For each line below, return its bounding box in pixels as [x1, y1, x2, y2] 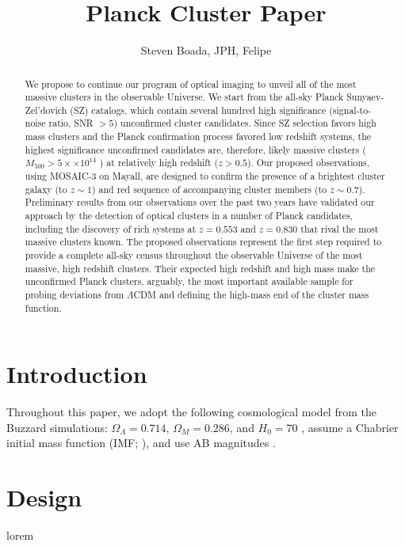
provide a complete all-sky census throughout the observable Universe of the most [25, 248, 363, 262]
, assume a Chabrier [301, 419, 399, 435]
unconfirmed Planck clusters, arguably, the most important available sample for [25, 275, 353, 288]
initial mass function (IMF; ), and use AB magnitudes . [6, 434, 276, 451]
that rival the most [300, 222, 379, 235]
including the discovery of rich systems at [25, 222, 197, 235]
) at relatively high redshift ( [99, 156, 219, 169]
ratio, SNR [48, 116, 94, 130]
